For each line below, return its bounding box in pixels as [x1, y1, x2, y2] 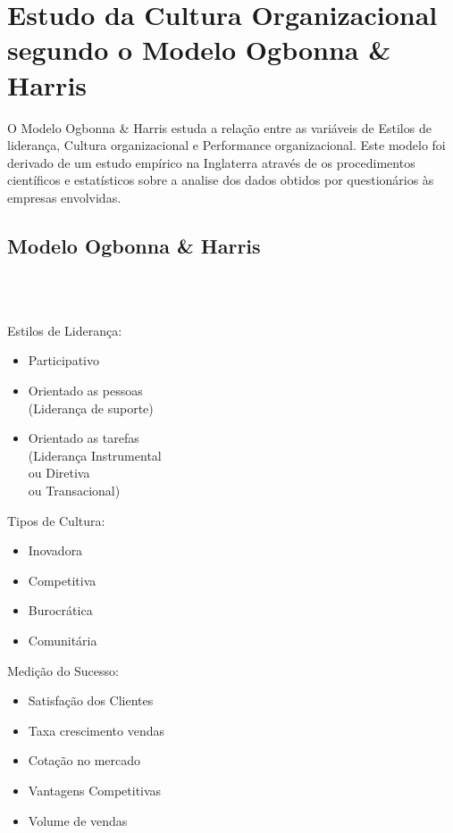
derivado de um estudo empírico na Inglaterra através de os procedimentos [7, 153, 415, 171]
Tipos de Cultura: [7, 511, 105, 529]
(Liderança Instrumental [28, 446, 162, 464]
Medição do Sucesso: [7, 661, 119, 679]
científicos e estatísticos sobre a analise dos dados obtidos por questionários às [7, 171, 434, 189]
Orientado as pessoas [28, 381, 143, 400]
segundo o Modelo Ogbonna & [7, 31, 391, 68]
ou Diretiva [28, 463, 90, 482]
